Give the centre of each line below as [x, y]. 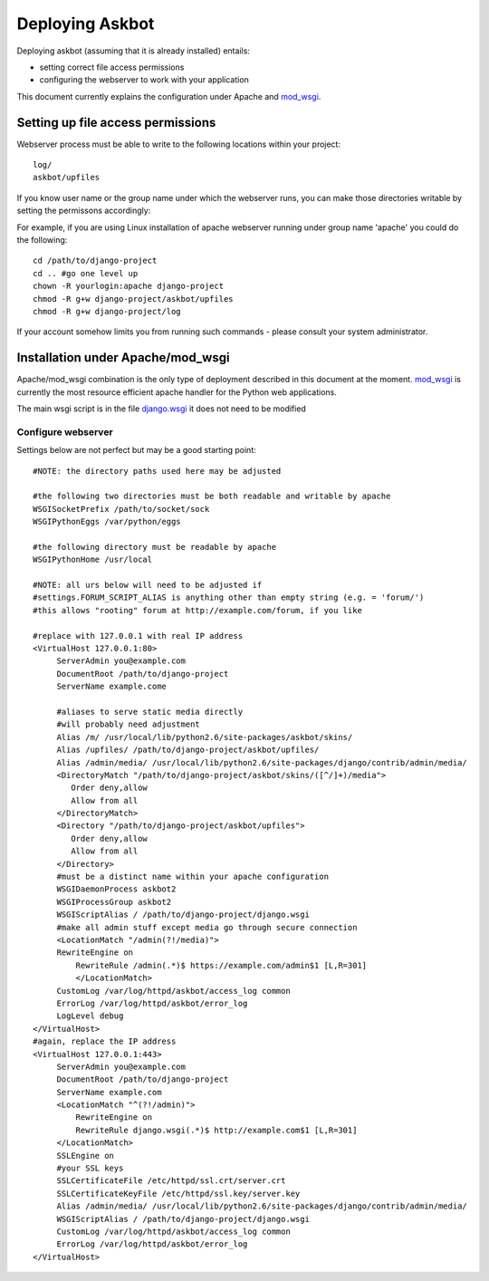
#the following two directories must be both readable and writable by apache [212, 496]
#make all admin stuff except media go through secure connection [207, 927]
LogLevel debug [90, 1016]
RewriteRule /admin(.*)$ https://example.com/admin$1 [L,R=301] [221, 965]
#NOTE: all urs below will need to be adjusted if [148, 585]
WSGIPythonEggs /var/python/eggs [107, 522]
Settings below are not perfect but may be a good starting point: [137, 450]
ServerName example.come [112, 687]
